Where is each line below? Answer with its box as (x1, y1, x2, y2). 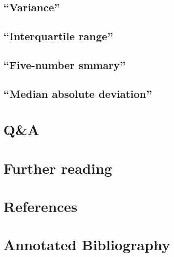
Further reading (3, 158, 112, 178)
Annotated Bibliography (3, 234, 170, 255)
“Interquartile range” (3, 28, 113, 44)
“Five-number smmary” (3, 57, 126, 72)
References (3, 196, 78, 216)
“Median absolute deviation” (3, 86, 152, 101)
